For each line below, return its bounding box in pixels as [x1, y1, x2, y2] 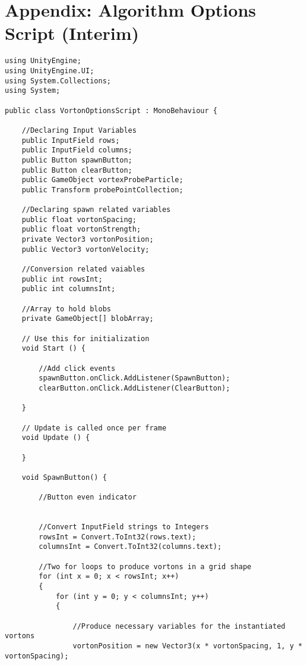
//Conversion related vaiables [21, 265, 145, 274]
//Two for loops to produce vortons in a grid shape [39, 562, 252, 571]
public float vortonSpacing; [21, 215, 137, 224]
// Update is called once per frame [21, 423, 167, 432]
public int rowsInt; [21, 274, 103, 283]
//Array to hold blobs [21, 304, 111, 313]
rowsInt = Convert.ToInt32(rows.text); [39, 532, 197, 541]
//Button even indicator [39, 493, 137, 502]
